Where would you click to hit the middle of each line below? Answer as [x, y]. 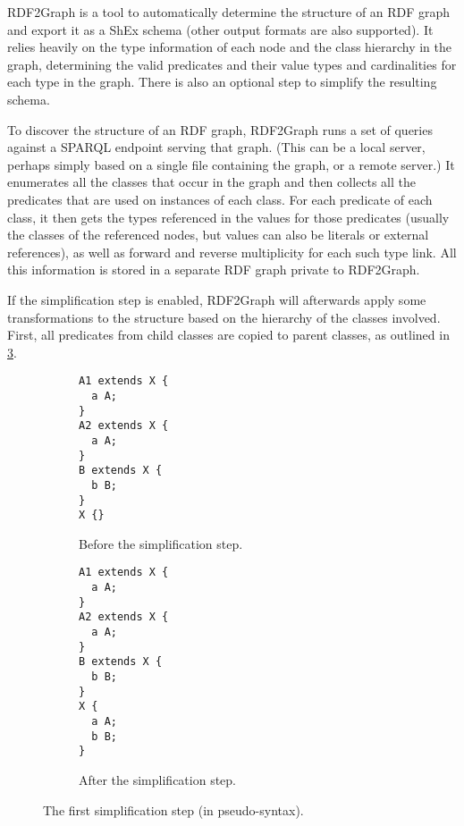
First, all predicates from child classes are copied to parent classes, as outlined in [228, 335]
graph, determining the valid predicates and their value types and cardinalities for [232, 64]
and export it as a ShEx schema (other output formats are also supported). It [220, 29]
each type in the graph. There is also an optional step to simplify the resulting [222, 82]
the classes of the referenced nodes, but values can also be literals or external [218, 235]
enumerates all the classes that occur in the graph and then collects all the [212, 182]
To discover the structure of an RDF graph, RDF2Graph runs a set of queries [220, 129]
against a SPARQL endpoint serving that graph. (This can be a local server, [216, 147]
